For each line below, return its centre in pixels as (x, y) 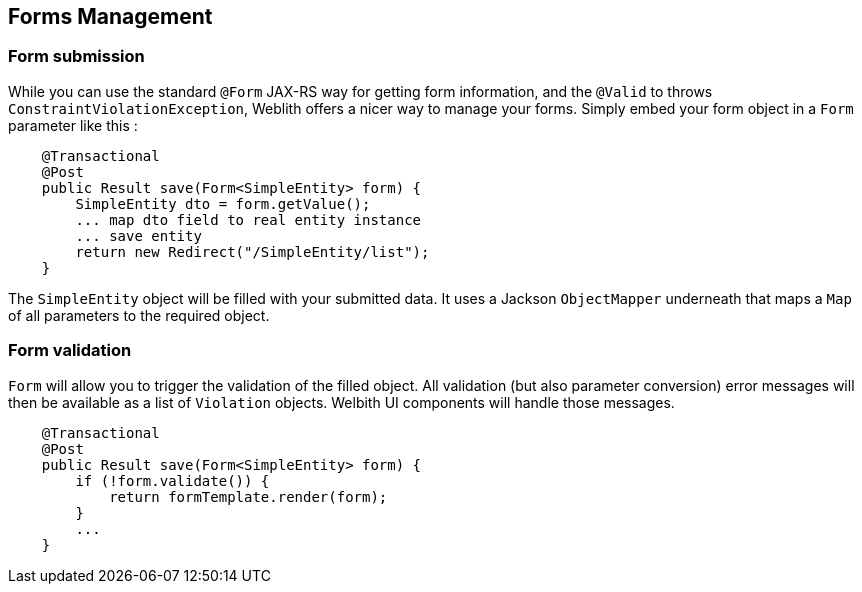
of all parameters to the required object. (139, 315)
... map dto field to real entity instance (248, 219)
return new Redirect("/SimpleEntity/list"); (252, 251)
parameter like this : (73, 125)
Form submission (76, 56)
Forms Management (110, 16)
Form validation (70, 350)
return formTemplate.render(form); (248, 496)
